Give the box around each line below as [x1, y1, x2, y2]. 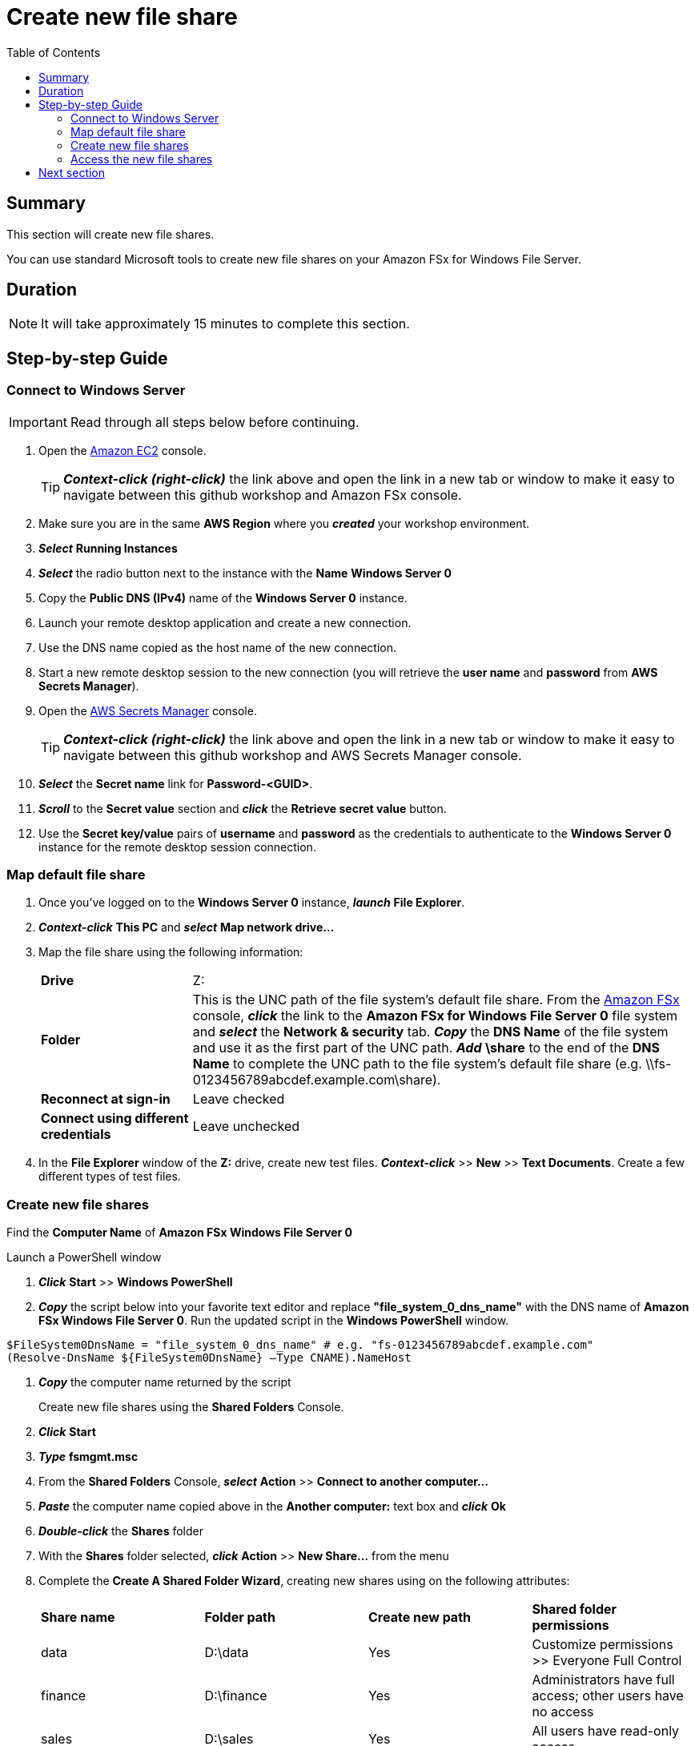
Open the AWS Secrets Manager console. [38, 703, 257, 718]
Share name [41, 1609, 115, 1626]
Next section [38, 165, 106, 179]
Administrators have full [532, 1672, 675, 1688]
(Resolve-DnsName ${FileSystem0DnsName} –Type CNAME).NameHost [6, 1351, 412, 1365]
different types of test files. [38, 1169, 181, 1184]
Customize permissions [532, 1636, 673, 1653]
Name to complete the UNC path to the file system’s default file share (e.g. [192, 1056, 642, 1072]
